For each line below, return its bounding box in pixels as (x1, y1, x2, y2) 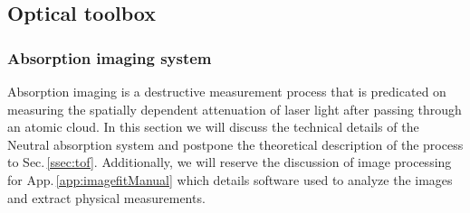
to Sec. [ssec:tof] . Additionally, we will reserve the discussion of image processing (7, 153, 452, 171)
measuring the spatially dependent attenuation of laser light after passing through (7, 99, 462, 118)
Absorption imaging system (7, 46, 212, 69)
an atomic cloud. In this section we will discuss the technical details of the (7, 117, 419, 136)
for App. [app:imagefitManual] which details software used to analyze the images (7, 170, 453, 189)
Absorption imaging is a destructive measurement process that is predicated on (7, 82, 446, 100)
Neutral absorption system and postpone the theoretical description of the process (7, 134, 464, 153)
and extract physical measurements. (7, 188, 206, 207)
